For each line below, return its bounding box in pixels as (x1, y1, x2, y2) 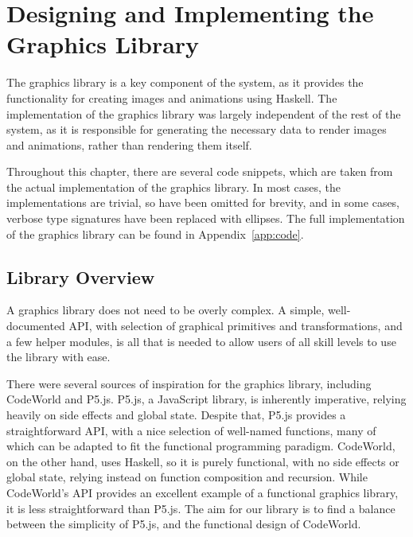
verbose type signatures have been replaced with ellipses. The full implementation (6, 210, 405, 227)
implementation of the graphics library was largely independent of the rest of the (6, 105, 401, 122)
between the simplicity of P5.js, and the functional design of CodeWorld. (6, 516, 361, 532)
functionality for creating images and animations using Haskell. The (6, 89, 337, 106)
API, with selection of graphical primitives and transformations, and (68, 317, 403, 334)
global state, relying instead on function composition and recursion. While (6, 469, 368, 485)
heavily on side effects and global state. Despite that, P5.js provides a (6, 407, 346, 423)
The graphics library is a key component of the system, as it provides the (6, 74, 364, 91)
